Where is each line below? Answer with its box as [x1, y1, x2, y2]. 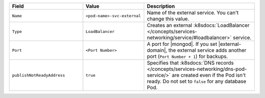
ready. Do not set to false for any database [147, 78, 246, 85]
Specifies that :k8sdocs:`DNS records [147, 60, 234, 66]
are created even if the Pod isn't [172, 72, 246, 78]
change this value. [147, 15, 189, 22]
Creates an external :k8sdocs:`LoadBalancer [147, 22, 250, 29]
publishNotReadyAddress [12, 72, 65, 78]
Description [147, 3, 175, 9]
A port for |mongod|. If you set [147, 41, 217, 47]
